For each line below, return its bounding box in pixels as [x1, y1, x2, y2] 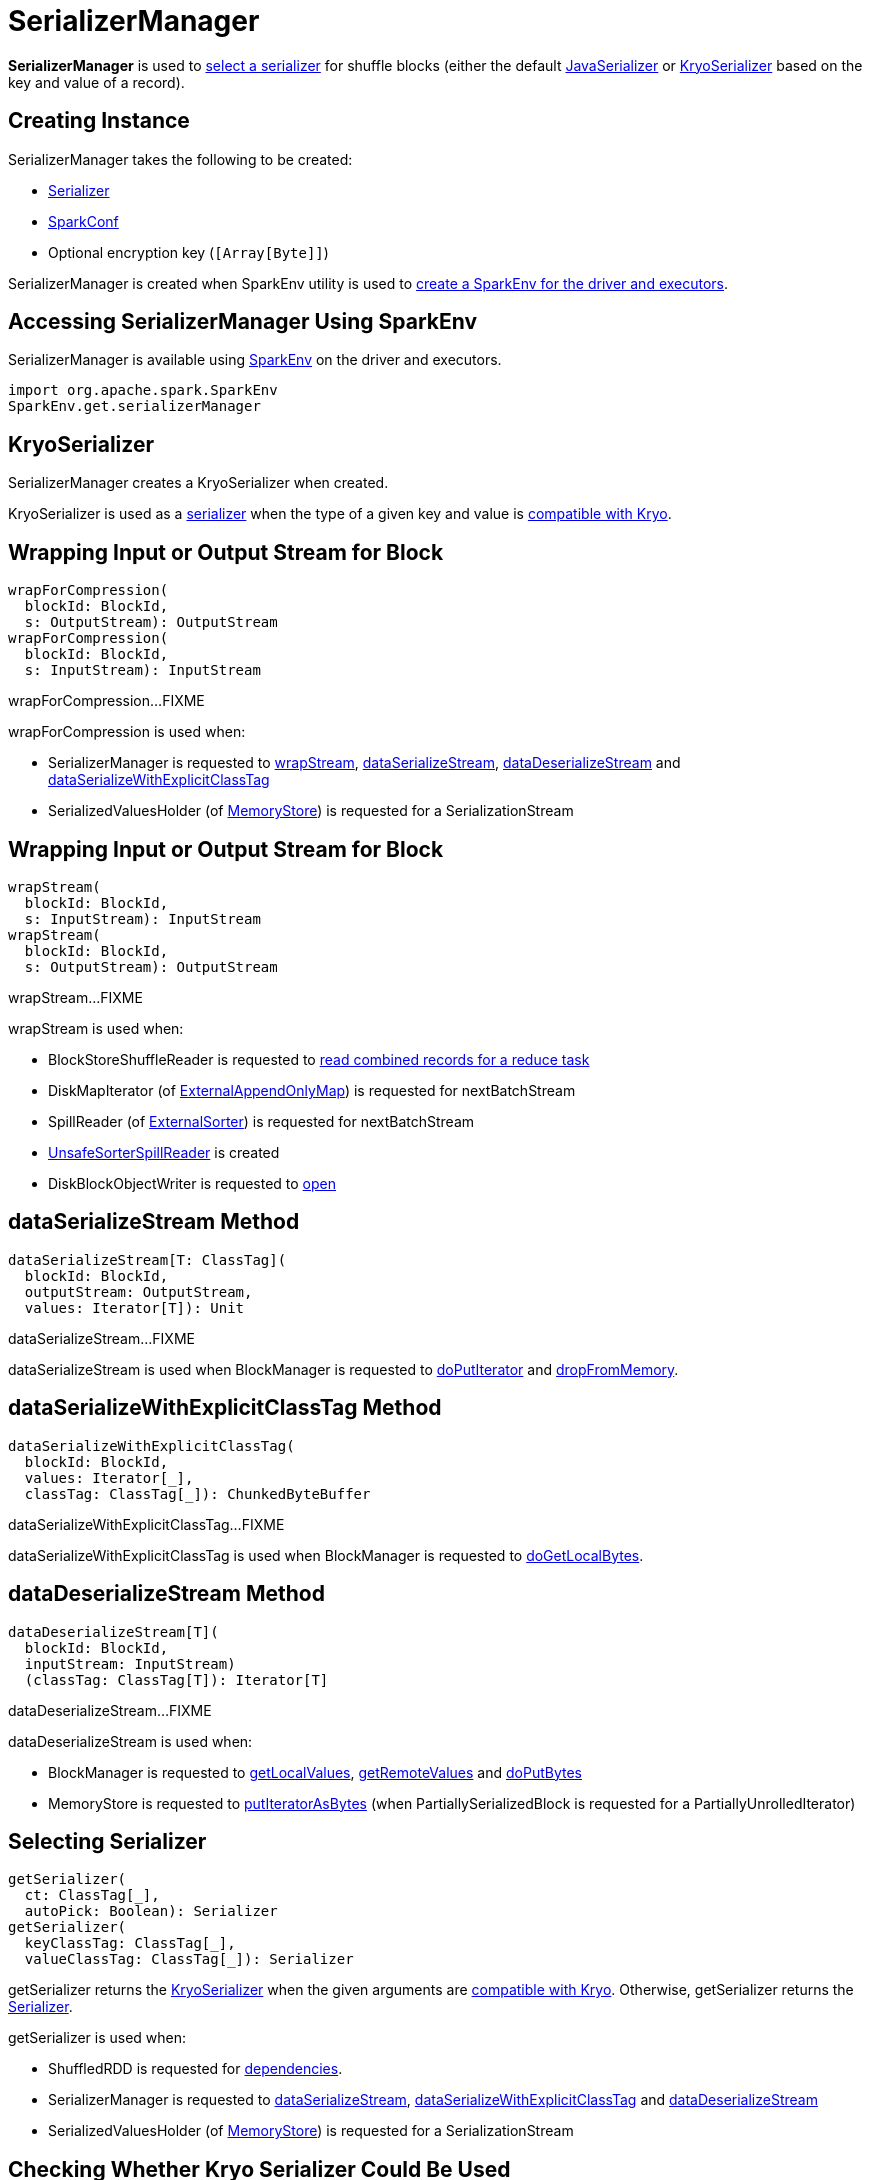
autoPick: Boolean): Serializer [24, 1903, 278, 1920]
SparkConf [48, 212, 119, 230]
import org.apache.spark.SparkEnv [8, 382, 278, 399]
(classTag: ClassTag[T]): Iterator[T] [24, 1671, 329, 1688]
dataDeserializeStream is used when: [8, 1732, 253, 1750]
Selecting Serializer [8, 1828, 207, 1854]
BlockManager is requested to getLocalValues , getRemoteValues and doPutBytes [48, 1763, 582, 1781]
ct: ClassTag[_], [24, 1887, 160, 1904]
